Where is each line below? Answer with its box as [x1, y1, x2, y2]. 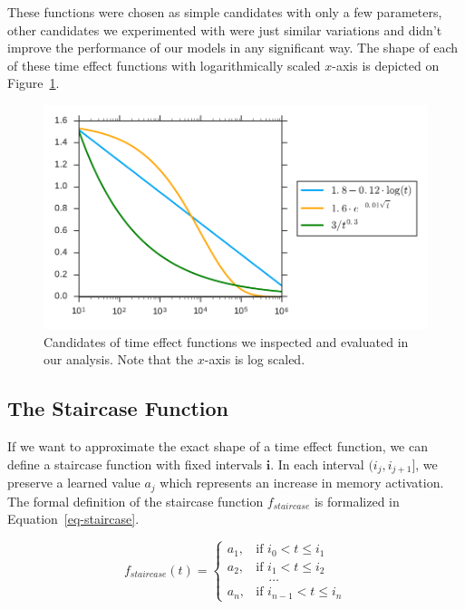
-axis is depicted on [332, 55, 440, 74]
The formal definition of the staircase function [7, 491, 264, 510]
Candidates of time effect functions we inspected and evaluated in [44, 332, 409, 351]
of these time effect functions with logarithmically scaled [7, 55, 321, 74]
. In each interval [270, 454, 364, 473]
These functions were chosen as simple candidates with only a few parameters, [7, 3, 442, 21]
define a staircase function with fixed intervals [7, 454, 263, 473]
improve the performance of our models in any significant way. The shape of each [7, 38, 458, 57]
